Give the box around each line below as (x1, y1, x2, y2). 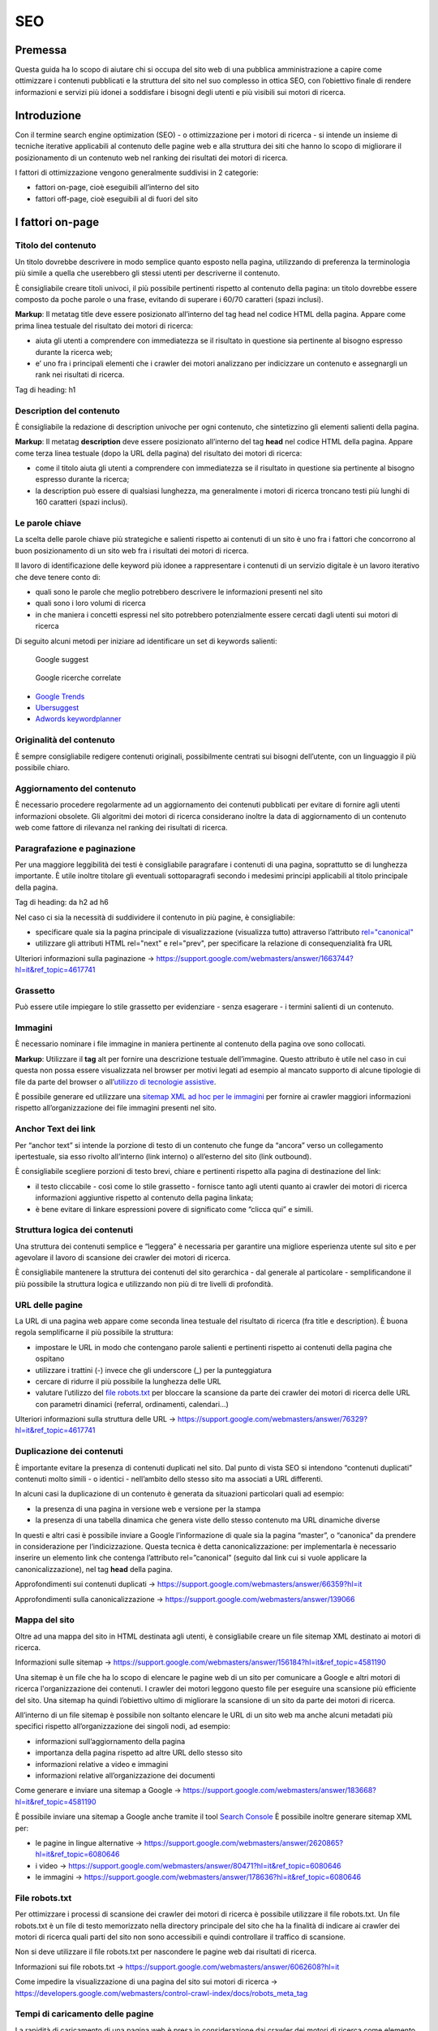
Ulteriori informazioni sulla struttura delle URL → (15, 1414, 176, 1424)
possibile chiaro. (15, 763, 71, 772)
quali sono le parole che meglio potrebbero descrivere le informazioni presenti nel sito (35, 587, 324, 596)
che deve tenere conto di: (15, 572, 101, 582)
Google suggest (35, 654, 89, 664)
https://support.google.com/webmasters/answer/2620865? (144, 1838, 344, 1847)
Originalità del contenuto (15, 734, 115, 746)
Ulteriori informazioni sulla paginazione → (15, 953, 155, 963)
